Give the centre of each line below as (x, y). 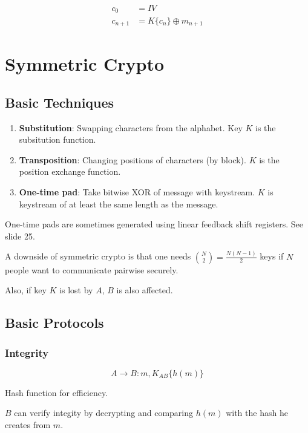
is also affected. (145, 290)
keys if (272, 256)
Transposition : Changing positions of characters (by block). (133, 159)
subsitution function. (57, 139)
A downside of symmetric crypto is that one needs (98, 256)
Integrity (27, 352)
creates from (28, 424)
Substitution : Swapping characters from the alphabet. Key (131, 127)
